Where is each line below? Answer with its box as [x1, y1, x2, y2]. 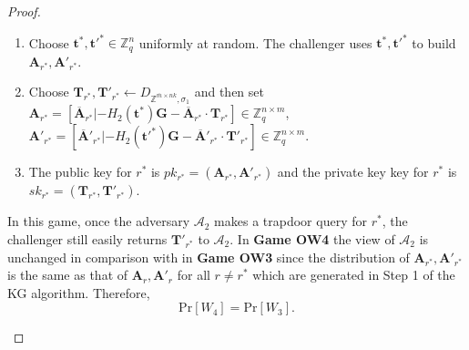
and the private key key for [277, 162, 429, 181]
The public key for [28, 162, 132, 181]
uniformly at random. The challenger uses [138, 33, 372, 52]
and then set [194, 82, 264, 101]
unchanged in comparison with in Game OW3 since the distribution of [7, 247, 410, 266]
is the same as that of [7, 265, 128, 284]
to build [412, 33, 456, 52]
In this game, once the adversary [7, 211, 190, 231]
